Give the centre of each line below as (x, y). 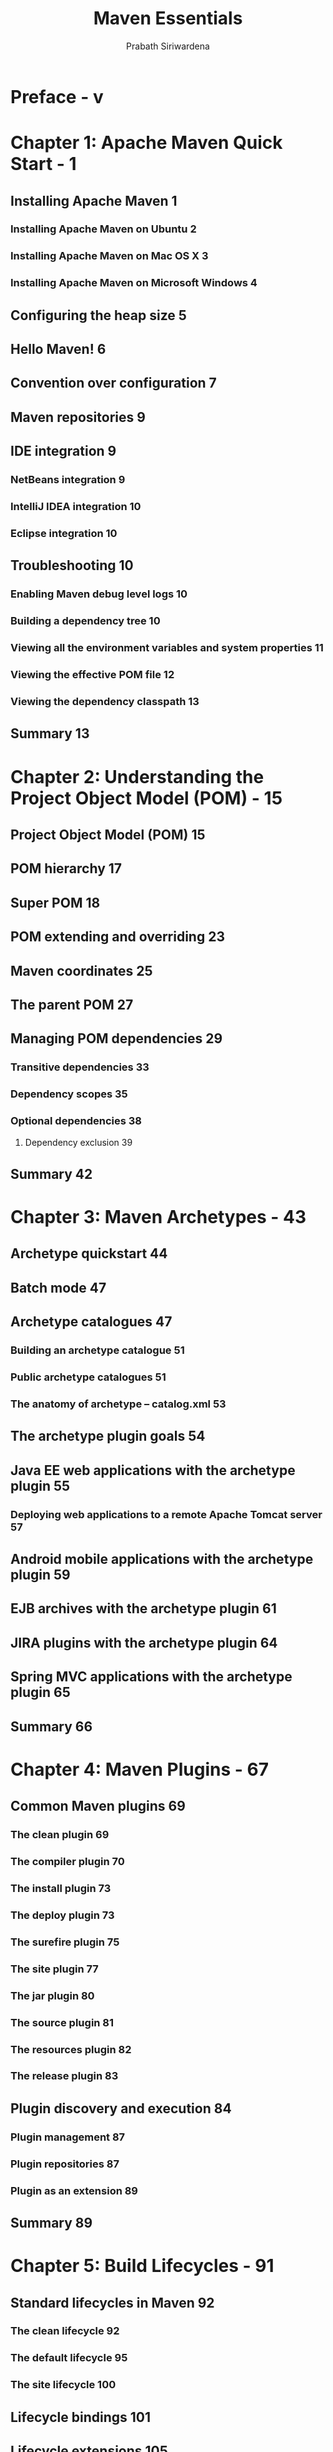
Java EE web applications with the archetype (153, 1470)
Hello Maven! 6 (58, 349)
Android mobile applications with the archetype (162, 1559)
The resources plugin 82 (71, 2049)
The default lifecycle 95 (69, 2358)
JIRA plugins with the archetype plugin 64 (144, 1642)
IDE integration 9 (63, 451)
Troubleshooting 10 (72, 565)
